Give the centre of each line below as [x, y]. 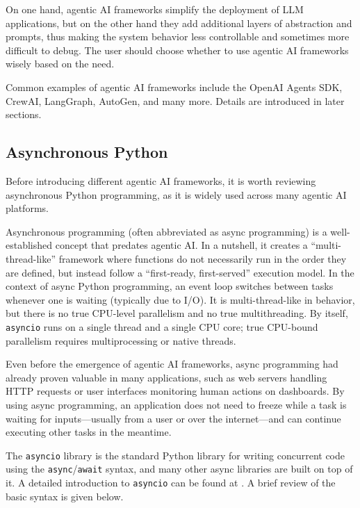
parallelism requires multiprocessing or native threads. [121, 340]
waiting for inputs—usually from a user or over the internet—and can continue [173, 418]
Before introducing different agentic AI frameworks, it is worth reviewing [161, 180]
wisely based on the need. [60, 64]
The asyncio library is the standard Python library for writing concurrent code [175, 455]
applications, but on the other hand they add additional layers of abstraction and [179, 23]
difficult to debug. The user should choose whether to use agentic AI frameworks [177, 50]
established [29, 245]
